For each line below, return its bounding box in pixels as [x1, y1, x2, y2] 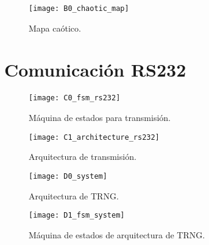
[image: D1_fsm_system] [29, 211, 125, 220]
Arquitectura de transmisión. [29, 150, 136, 163]
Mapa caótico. [29, 21, 81, 34]
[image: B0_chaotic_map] [29, 4, 129, 13]
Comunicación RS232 [4, 57, 186, 82]
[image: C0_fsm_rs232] [29, 94, 121, 103]
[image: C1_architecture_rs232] [29, 133, 160, 142]
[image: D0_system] [29, 171, 107, 181]
